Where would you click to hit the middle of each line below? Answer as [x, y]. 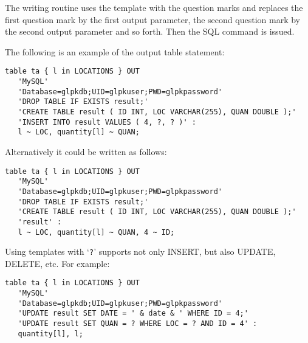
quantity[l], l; [50, 334]
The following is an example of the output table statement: [115, 51]
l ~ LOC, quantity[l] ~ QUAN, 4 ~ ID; [96, 232]
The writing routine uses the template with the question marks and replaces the [154, 7]
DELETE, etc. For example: [57, 263]
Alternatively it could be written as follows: [86, 151]
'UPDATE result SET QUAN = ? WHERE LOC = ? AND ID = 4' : [138, 324]
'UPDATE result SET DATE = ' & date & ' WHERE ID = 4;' [133, 314]
